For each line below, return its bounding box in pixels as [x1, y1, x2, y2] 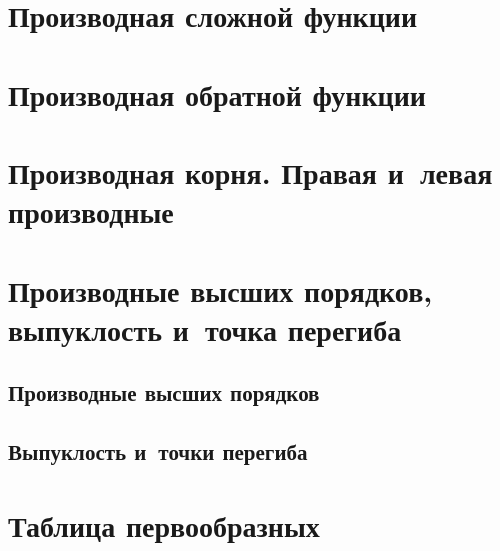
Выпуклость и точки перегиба [8, 436, 308, 467]
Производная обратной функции [8, 73, 426, 114]
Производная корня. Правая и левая [8, 151, 493, 192]
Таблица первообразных [8, 504, 320, 545]
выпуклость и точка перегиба [8, 308, 402, 349]
